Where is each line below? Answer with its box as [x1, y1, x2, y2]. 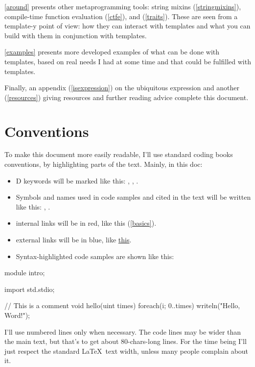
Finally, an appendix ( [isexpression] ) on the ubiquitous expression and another [4, 82, 239, 93]
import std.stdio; [4, 284, 55, 294]
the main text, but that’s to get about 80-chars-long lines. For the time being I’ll [4, 336, 247, 346]
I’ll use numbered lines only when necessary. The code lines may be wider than [4, 326, 241, 337]
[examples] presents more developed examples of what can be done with [4, 47, 220, 57]
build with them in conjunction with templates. [4, 30, 147, 40]
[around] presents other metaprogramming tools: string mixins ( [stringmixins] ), [4, 1, 241, 11]
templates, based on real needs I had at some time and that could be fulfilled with [4, 56, 251, 66]
